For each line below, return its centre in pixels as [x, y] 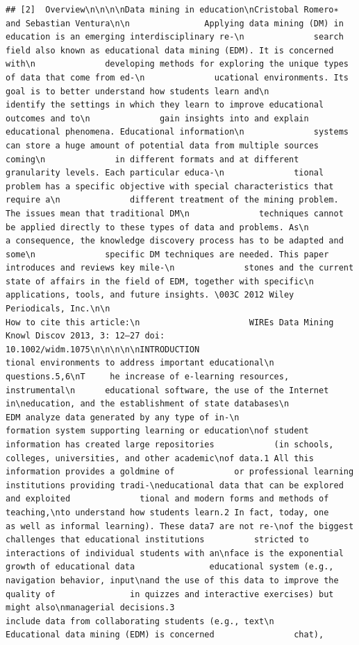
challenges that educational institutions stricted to [157, 540]
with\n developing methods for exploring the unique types [177, 64]
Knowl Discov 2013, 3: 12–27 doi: [85, 336]
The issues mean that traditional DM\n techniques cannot [175, 213]
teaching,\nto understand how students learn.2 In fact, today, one [167, 512]
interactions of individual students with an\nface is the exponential [175, 553]
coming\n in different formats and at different [152, 159]
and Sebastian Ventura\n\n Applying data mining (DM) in [175, 23]
